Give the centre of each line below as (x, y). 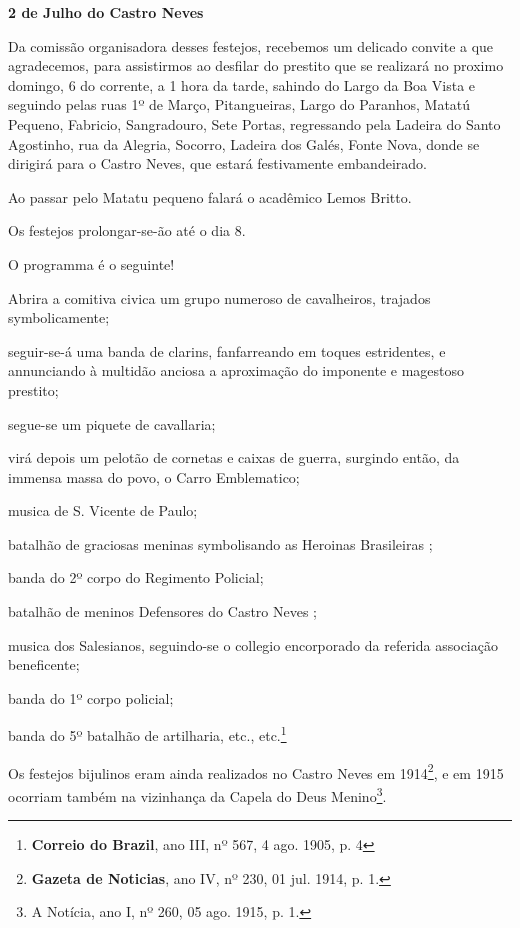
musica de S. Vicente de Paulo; (103, 510)
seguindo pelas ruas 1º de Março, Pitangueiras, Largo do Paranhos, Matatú (239, 104)
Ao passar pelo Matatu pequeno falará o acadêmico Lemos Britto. (210, 196)
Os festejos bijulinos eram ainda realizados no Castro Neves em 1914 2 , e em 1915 (256, 771)
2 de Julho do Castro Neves (106, 12)
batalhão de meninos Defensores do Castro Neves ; (163, 611)
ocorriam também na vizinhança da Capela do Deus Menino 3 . (197, 794)
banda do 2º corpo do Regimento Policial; (136, 577)
